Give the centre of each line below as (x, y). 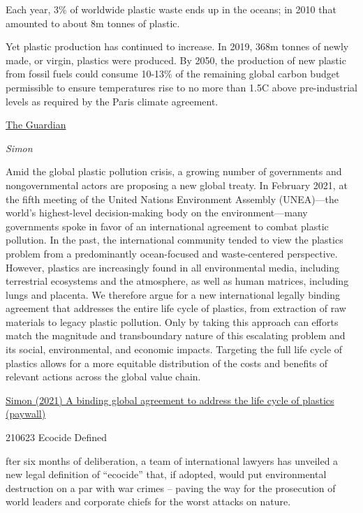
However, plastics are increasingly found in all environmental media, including (172, 267)
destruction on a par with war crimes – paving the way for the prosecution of (171, 488)
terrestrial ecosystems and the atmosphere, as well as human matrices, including (177, 281)
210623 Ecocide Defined (57, 437)
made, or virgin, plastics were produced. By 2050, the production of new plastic (176, 60)
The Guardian (36, 125)
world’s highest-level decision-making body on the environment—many (157, 213)
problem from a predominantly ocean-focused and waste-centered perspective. (172, 253)
